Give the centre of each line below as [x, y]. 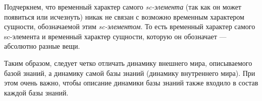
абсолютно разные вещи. [42, 46]
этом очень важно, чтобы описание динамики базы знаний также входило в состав [131, 83]
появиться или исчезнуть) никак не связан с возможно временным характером [124, 16]
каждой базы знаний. [36, 92]
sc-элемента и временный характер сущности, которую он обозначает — [115, 36]
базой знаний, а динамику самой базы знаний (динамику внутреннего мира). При [130, 73]
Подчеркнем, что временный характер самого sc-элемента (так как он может [123, 7]
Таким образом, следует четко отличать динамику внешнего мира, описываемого [128, 63]
